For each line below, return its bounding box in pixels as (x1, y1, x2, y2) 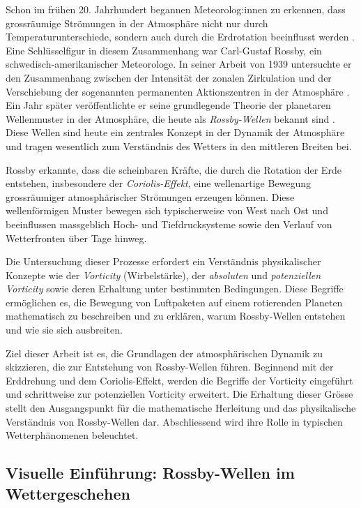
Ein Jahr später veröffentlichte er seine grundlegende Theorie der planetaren (6, 98, 331, 112)
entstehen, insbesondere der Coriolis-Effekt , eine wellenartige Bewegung (6, 176, 312, 190)
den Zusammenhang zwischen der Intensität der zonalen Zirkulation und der (6, 70, 332, 84)
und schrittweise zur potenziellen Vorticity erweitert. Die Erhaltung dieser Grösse (6, 387, 353, 401)
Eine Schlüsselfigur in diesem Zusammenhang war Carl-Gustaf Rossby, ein (6, 43, 322, 57)
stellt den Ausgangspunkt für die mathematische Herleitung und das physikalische (6, 401, 356, 415)
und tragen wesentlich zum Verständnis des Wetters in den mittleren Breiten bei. (6, 138, 352, 153)
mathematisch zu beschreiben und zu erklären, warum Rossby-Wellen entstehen (6, 308, 346, 323)
